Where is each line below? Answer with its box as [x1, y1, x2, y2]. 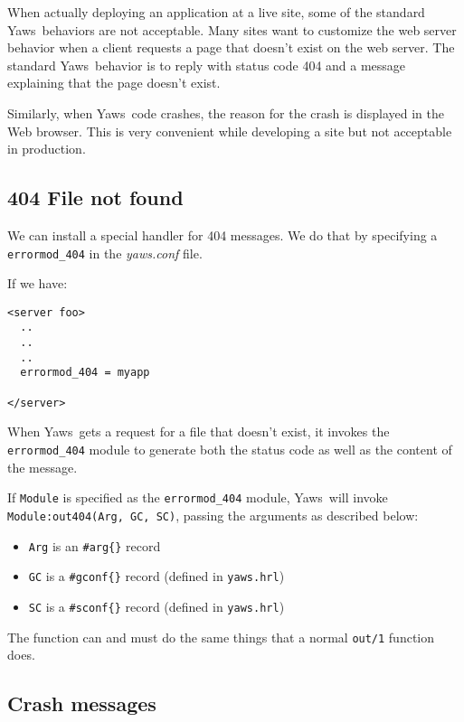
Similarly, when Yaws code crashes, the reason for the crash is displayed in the [7, 103, 444, 122]
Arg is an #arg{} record [28, 536, 161, 555]
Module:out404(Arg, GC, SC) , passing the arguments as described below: [7, 505, 419, 524]
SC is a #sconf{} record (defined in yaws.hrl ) [28, 596, 285, 615]
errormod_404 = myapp [20, 366, 150, 380]
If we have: [7, 274, 68, 293]
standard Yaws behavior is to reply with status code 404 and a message [7, 55, 406, 74]
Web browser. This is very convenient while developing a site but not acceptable [7, 121, 452, 140]
